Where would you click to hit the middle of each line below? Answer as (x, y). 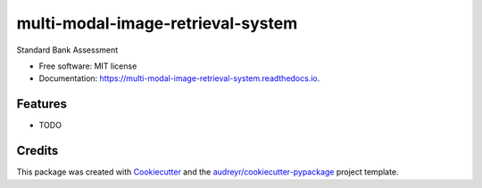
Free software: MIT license (88, 66)
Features (42, 104)
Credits (37, 151)
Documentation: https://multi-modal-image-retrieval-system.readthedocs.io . (179, 78)
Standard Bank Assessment (67, 50)
